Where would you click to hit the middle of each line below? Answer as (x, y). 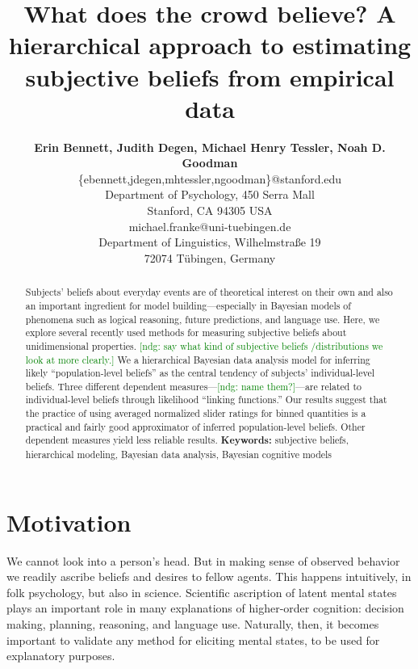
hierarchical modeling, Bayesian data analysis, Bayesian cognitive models (179, 454)
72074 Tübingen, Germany (210, 257)
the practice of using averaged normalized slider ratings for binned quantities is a (196, 413)
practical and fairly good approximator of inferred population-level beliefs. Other (195, 426)
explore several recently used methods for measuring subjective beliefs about (186, 332)
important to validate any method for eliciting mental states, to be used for (193, 640)
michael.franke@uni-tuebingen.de (210, 226)
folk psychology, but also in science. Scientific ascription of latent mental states (202, 592)
